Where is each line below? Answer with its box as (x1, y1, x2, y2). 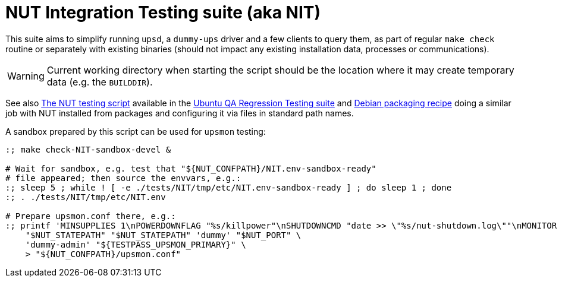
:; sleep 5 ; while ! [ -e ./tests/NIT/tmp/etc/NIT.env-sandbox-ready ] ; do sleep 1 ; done (5, 182, 452, 192)
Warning (7, 69, 45, 82)
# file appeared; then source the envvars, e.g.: (5, 173, 241, 183)
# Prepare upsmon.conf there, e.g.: (5, 211, 176, 221)
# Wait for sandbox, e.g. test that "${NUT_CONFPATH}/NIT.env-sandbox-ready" (5, 163, 376, 173)
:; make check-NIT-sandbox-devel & (5, 144, 171, 154)
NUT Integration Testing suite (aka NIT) (5, 2, 321, 23)
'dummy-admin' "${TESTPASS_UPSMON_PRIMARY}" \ (25, 239, 246, 249)
